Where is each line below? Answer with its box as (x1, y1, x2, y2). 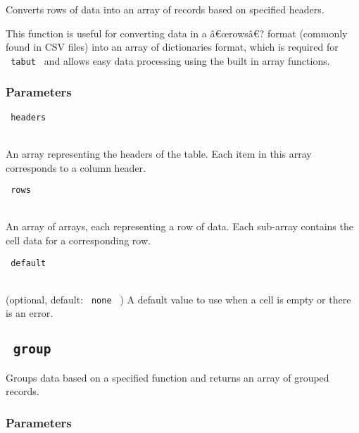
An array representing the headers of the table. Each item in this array (6, 146, 312, 161)
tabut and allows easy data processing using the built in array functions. (11, 53, 330, 68)
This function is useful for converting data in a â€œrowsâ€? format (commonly (6, 25, 348, 40)
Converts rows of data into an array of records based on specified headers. (6, 2, 325, 16)
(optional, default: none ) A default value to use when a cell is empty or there (6, 291, 351, 306)
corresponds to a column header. (6, 160, 146, 175)
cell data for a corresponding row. (6, 232, 151, 247)
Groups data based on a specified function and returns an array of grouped (6, 370, 329, 384)
